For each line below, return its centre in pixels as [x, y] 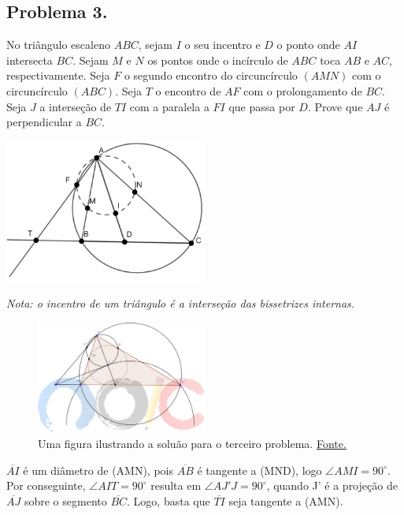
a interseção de [76, 106]
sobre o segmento [65, 500]
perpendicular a [44, 122]
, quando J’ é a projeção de [332, 485]
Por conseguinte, [46, 485]
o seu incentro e [222, 45]
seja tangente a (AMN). [286, 500]
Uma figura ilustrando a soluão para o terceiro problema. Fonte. [192, 443]
